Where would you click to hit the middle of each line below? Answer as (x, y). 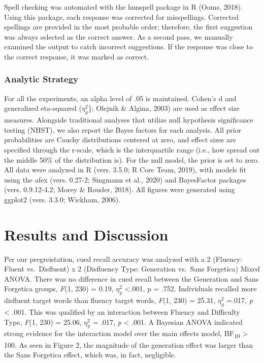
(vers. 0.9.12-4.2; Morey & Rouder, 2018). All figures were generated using (120, 189)
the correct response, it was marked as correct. (77, 56)
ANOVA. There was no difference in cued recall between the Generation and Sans (131, 278)
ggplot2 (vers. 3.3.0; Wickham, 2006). (62, 199)
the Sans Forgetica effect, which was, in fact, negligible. (90, 355)
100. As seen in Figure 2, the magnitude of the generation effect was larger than (129, 344)
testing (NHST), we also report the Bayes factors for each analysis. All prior (123, 129)
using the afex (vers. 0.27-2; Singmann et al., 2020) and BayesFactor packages (125, 179)
